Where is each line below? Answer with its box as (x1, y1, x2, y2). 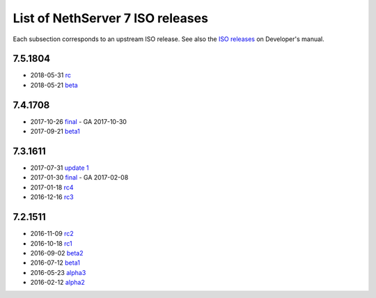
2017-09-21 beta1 (30, 127, 80, 136)
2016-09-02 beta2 (30, 249, 84, 257)
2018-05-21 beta (30, 81, 78, 89)
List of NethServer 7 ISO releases (13, 10, 209, 26)
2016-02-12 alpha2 (30, 279, 85, 287)
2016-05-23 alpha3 (30, 268, 86, 276)
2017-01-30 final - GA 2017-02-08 (30, 173, 129, 182)
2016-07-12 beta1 (30, 258, 80, 267)
